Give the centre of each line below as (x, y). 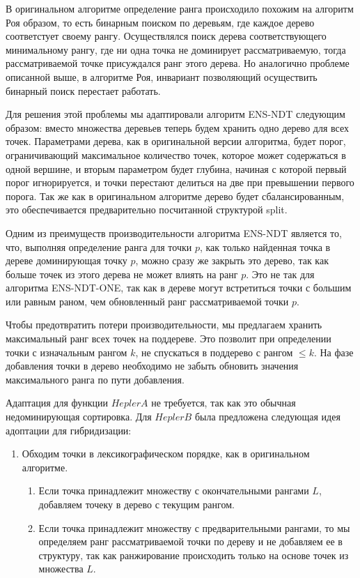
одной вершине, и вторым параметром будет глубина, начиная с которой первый (176, 168)
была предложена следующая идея (267, 417)
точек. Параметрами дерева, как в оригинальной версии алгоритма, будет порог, (176, 141)
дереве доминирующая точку (66, 260)
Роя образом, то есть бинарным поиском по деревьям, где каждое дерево (160, 22)
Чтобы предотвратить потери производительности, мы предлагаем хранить (164, 325)
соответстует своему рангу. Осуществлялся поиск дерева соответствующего (166, 36)
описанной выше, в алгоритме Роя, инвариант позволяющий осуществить (162, 76)
